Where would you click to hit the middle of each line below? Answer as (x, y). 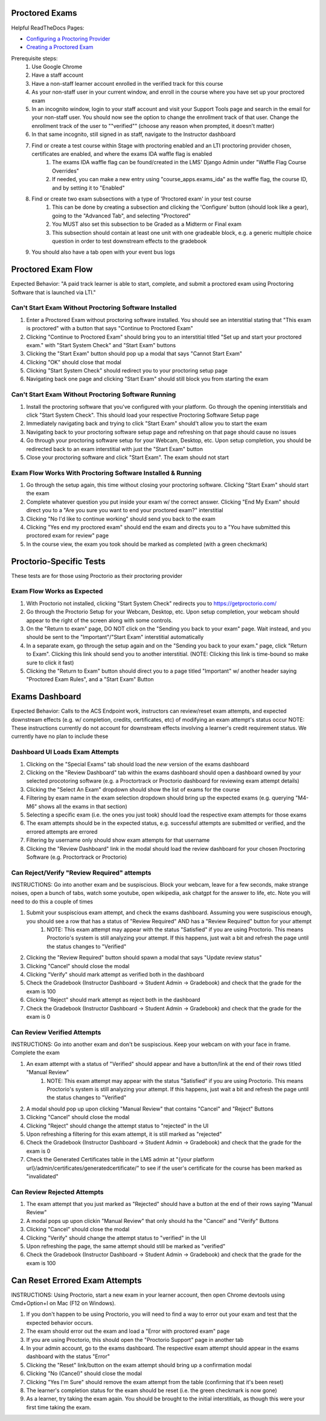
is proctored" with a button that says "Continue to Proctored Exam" (110, 329)
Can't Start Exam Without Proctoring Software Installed (94, 308)
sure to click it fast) (50, 662)
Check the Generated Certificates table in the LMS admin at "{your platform (120, 1160)
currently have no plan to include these (60, 736)
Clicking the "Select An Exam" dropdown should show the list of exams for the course (133, 789)
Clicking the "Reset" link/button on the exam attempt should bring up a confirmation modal (139, 1365)
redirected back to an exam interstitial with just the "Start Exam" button (115, 449)
